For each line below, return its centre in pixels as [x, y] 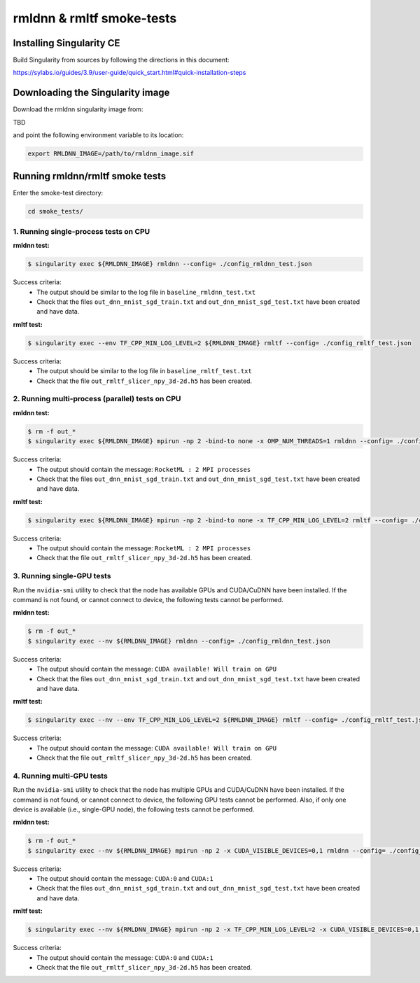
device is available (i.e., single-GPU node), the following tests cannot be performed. [134, 809]
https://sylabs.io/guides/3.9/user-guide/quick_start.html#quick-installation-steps [129, 73]
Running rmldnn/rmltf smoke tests [90, 176]
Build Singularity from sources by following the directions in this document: [121, 60]
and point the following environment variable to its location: [98, 135]
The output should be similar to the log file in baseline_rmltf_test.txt [144, 371]
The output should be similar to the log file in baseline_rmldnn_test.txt [146, 292]
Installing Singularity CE [66, 43]
